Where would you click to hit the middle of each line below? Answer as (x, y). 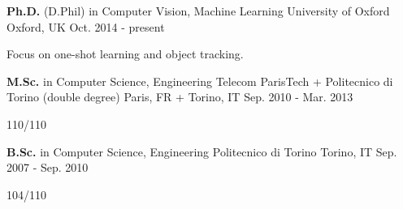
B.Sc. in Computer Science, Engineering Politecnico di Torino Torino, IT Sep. (202, 151)
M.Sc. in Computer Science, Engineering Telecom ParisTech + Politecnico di (200, 81)
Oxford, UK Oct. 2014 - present (86, 26)
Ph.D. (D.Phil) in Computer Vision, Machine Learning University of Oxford (198, 11)
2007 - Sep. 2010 (48, 167)
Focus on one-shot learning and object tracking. (125, 54)
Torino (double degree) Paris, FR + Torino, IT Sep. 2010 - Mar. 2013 (180, 97)
